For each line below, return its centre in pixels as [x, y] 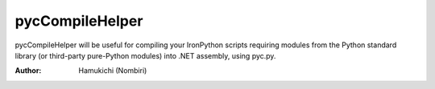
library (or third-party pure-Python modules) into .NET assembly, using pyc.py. [145, 55]
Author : [28, 71]
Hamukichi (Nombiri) [113, 71]
